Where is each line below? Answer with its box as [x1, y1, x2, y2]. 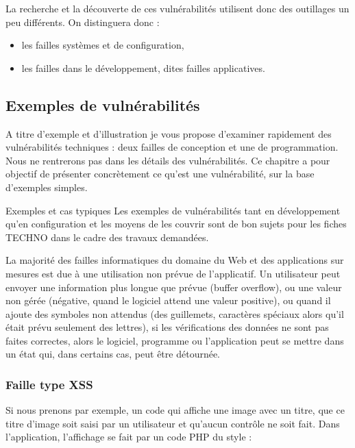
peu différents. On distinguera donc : [5, 14, 160, 29]
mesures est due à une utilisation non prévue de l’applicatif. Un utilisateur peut [5, 266, 341, 280]
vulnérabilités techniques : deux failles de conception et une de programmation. [5, 140, 339, 154]
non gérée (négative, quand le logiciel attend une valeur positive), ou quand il [5, 293, 331, 308]
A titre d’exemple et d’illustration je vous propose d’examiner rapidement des [5, 126, 332, 140]
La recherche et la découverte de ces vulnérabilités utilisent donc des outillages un [5, 1, 350, 15]
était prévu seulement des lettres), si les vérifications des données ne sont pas [5, 320, 329, 334]
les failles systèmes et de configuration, [21, 38, 184, 52]
